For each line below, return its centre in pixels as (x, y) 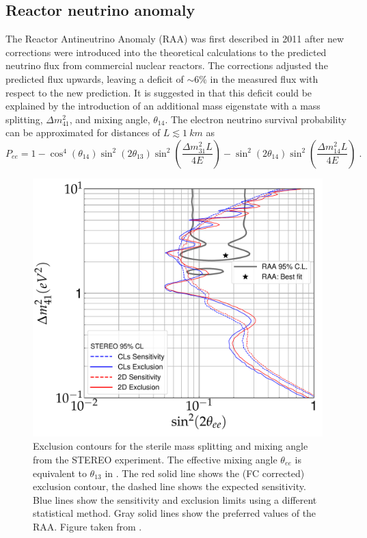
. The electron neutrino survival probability (256, 119)
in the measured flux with (264, 78)
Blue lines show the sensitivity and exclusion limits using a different (175, 499)
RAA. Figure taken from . (87, 526)
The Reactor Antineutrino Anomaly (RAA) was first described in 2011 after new (175, 39)
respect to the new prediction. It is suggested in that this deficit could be (159, 92)
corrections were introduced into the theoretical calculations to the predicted (166, 52)
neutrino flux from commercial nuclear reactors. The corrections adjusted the (167, 65)
